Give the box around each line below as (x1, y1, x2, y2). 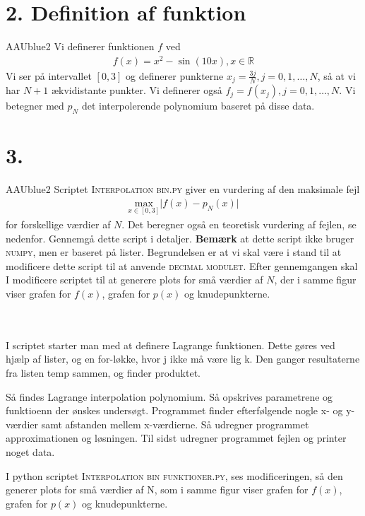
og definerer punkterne (126, 68, 224, 83)
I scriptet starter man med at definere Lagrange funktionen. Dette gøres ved (6, 337, 335, 352)
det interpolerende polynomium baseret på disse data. (81, 98, 315, 113)
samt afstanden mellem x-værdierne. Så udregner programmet (41, 416, 309, 431)
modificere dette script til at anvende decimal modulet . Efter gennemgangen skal (6, 258, 358, 273)
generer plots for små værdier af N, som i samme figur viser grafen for (6, 482, 309, 497)
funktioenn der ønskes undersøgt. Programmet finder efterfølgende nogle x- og (6, 403, 343, 418)
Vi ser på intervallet (6, 68, 92, 83)
